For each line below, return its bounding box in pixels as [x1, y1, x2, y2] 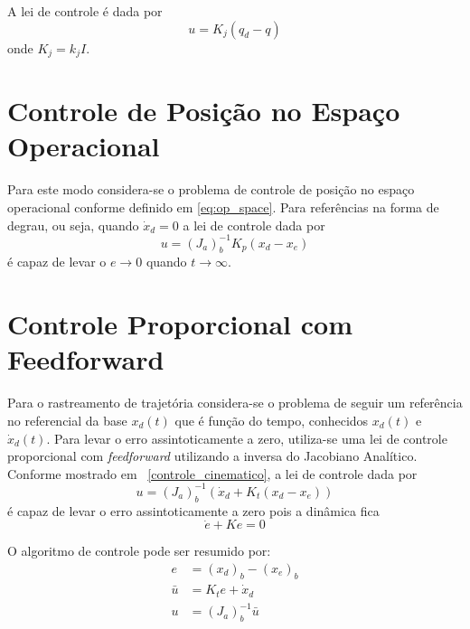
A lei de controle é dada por [7, 2, 163, 20]
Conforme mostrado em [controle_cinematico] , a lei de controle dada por [7, 464, 418, 483]
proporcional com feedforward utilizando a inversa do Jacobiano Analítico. [7, 446, 418, 465]
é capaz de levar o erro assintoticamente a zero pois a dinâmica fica [7, 501, 380, 520]
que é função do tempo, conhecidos [174, 410, 369, 429]
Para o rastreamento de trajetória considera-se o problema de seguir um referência [7, 393, 463, 412]
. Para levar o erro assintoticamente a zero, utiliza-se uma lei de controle [46, 428, 447, 447]
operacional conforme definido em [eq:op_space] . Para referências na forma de [7, 197, 439, 216]
